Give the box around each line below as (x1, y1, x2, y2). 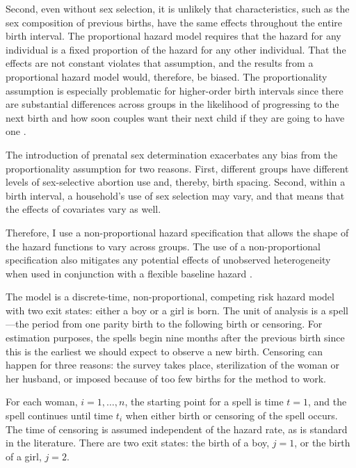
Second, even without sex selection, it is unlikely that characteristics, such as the (6, 1, 350, 15)
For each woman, (6, 394, 78, 409)
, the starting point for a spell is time (124, 394, 284, 409)
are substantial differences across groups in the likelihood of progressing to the (6, 97, 339, 111)
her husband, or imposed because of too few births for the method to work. (6, 371, 326, 385)
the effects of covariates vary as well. (6, 202, 161, 216)
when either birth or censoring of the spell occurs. (125, 408, 338, 423)
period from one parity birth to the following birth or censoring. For (32, 316, 323, 331)
